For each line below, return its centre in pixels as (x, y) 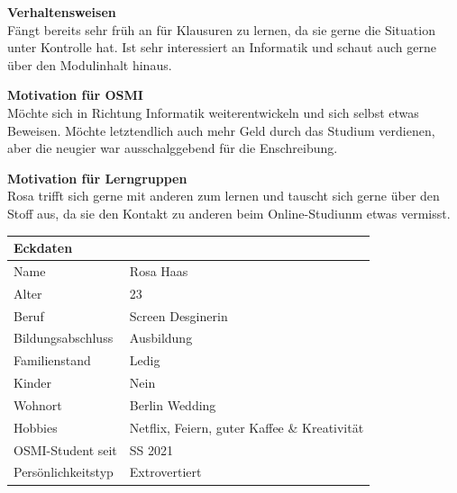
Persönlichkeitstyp (64, 472)
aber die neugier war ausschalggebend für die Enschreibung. (173, 148)
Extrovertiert (165, 472)
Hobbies (36, 427)
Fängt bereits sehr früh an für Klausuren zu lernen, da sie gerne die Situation (221, 29)
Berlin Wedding (173, 404)
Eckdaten (43, 248)
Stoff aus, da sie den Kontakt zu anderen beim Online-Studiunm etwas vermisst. (229, 213)
